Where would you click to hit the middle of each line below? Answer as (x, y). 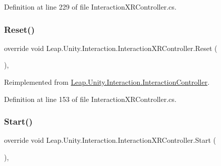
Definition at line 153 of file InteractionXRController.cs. (90, 99)
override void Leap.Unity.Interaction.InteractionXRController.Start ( (110, 140)
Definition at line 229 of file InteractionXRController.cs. (90, 7)
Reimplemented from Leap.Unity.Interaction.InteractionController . (107, 82)
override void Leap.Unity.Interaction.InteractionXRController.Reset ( (111, 48)
